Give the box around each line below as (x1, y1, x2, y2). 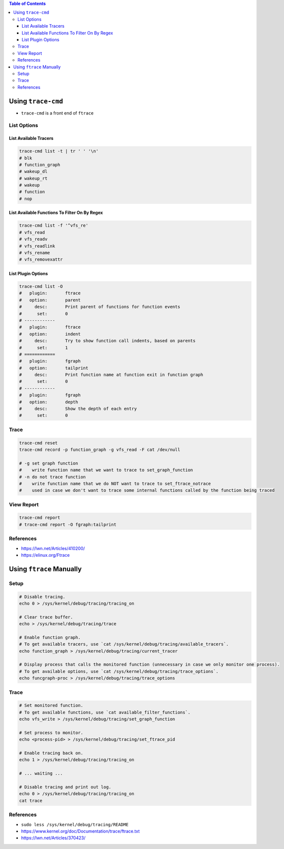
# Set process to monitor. (19, 730, 83, 735)
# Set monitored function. (19, 703, 83, 708)
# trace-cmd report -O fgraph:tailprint (19, 522, 116, 527)
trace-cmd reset (19, 440, 58, 446)
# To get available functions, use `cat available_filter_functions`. (19, 709, 191, 715)
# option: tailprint (19, 365, 89, 371)
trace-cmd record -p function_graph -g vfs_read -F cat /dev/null (19, 447, 180, 452)
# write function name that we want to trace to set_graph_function (19, 467, 193, 473)
